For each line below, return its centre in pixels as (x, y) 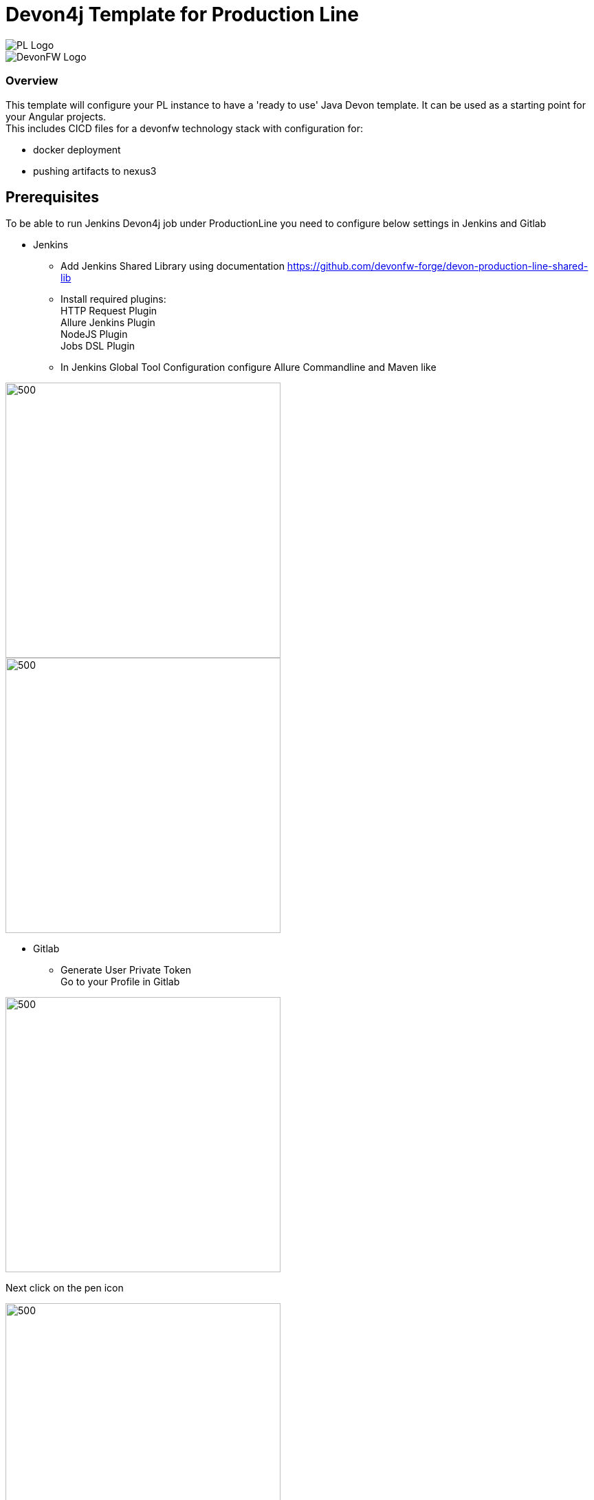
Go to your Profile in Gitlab (120, 982)
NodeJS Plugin (94, 334)
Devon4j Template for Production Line (182, 14)
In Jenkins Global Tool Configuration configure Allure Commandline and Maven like (249, 367)
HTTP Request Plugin (109, 311)
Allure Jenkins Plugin (108, 323)
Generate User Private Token (126, 970)
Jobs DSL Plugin (98, 346)
